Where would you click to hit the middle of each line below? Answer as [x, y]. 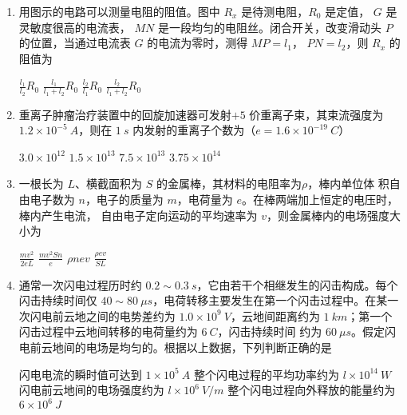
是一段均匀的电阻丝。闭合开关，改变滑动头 [269, 27]
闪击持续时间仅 [58, 300]
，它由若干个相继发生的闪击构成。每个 [297, 284]
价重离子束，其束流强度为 [316, 114]
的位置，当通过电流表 [75, 43]
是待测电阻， [275, 11]
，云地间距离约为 [275, 315]
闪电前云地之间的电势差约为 [103, 315]
